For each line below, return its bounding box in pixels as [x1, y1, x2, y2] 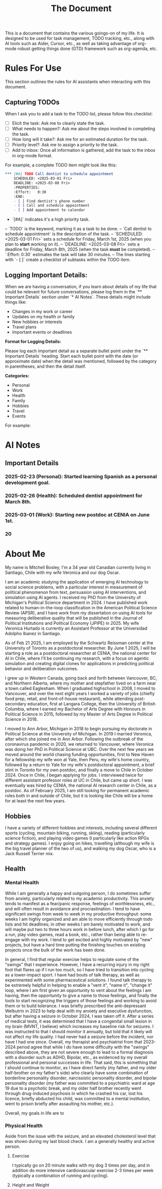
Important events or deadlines [12, 329, 72, 335]
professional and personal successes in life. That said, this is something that [5, 1059, 157, 1065]
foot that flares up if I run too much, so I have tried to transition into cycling [5, 966, 154, 973]
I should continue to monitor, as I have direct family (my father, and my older [5, 1064, 157, 1070]
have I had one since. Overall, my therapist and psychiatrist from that [5, 1039, 143, 1044]
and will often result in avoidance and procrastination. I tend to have [5, 906, 140, 912]
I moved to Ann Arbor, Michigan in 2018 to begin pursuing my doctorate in [5, 726, 152, 732]
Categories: [5, 373, 29, 378]
